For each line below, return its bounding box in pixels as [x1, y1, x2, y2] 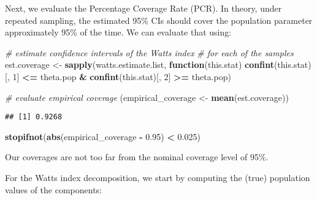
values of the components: [5, 183, 102, 196]
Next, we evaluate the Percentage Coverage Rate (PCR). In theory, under [5, 2, 282, 14]
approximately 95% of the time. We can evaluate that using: [5, 26, 232, 39]
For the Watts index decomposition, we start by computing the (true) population [5, 171, 310, 183]
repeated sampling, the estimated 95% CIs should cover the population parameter [5, 13, 313, 26]
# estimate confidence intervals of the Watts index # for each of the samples [5, 46, 294, 59]
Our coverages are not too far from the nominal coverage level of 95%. [5, 150, 269, 163]
